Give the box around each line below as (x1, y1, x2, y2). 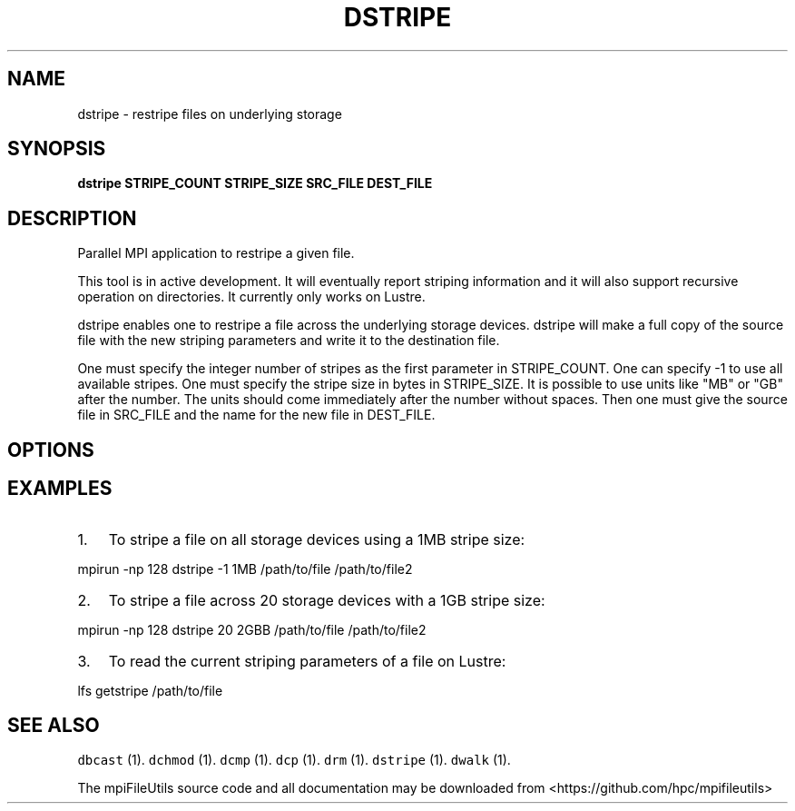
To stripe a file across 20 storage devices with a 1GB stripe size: (108, 590, 545, 609)
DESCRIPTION (7, 206, 137, 230)
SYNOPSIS (7, 137, 106, 161)
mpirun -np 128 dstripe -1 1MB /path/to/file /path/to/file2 (77, 560, 413, 577)
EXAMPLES (7, 477, 113, 500)
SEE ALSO (7, 713, 100, 737)
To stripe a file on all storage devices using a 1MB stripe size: (108, 529, 525, 549)
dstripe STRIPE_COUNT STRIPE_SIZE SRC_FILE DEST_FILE (77, 175, 433, 192)
